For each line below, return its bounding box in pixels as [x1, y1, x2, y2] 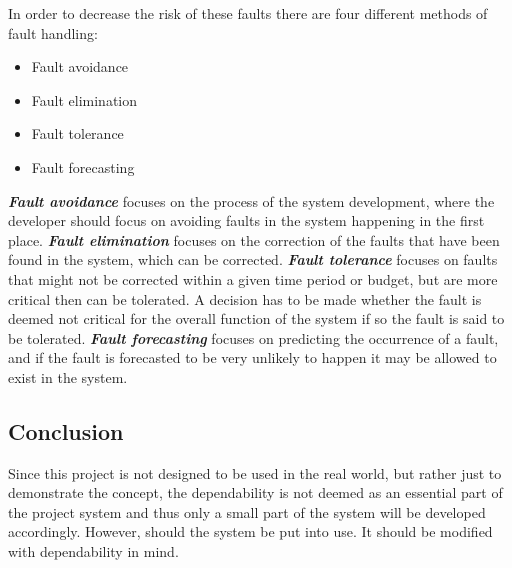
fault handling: [8, 22, 98, 43]
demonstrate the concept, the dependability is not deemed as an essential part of [8, 482, 503, 503]
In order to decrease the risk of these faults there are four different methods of [8, 3, 488, 23]
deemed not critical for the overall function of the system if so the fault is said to [8, 308, 505, 329]
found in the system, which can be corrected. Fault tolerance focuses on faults [8, 249, 498, 270]
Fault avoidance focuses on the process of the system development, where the [8, 190, 495, 211]
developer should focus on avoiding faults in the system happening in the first [8, 210, 485, 231]
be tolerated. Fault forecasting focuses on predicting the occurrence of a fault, [8, 327, 499, 348]
